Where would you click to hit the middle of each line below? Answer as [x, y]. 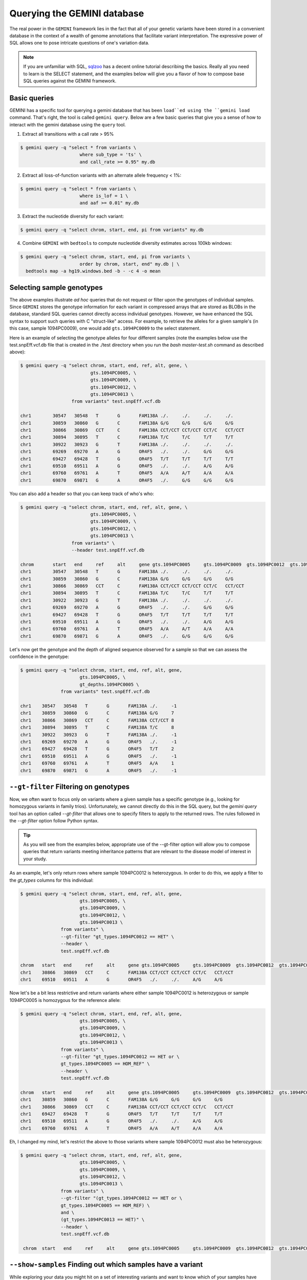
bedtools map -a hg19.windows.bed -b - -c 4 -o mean [93, 271]
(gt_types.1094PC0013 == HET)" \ [103, 1220]
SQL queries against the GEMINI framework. [70, 81]
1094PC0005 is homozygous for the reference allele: [65, 1000]
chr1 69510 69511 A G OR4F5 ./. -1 [98, 756]
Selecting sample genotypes [56, 287]
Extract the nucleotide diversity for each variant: [73, 216]
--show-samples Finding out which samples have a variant [106, 1265]
